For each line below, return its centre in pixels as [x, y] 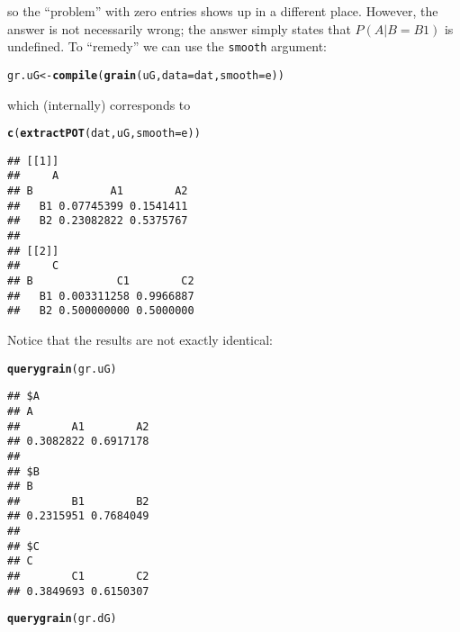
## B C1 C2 [101, 281]
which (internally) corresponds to [99, 104]
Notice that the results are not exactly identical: [140, 339]
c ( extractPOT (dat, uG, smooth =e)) [104, 134]
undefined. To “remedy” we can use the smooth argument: [167, 46]
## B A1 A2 [98, 191]
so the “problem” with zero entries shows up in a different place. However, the [223, 11]
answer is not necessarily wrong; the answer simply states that [179, 28]
